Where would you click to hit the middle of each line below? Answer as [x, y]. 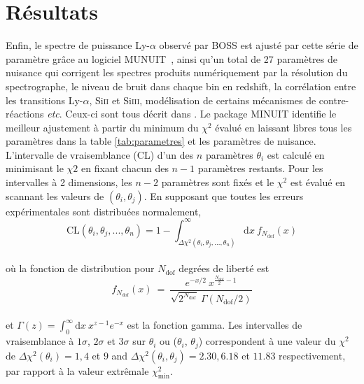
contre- [334, 100]
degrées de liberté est [224, 268]
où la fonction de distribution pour [80, 268]
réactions [25, 114]
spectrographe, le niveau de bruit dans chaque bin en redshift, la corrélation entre [181, 86]
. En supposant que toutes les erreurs [224, 195]
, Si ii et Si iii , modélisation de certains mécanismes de [203, 100]
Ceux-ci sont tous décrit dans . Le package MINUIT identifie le [201, 114]
